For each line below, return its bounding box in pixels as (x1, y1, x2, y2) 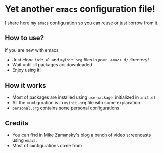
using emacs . (12, 137, 37, 143)
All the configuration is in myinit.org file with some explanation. (12, 99, 142, 105)
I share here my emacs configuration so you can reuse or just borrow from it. (5, 20, 159, 26)
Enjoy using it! (12, 67, 41, 73)
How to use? (5, 34, 44, 42)
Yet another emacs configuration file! (5, 3, 155, 15)
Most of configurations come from (12, 143, 82, 149)
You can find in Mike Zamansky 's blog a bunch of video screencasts (12, 132, 151, 138)
